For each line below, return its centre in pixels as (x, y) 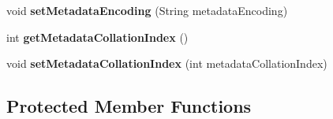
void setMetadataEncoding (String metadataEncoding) (147, 10)
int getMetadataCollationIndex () (97, 37)
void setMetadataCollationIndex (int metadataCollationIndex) (167, 63)
